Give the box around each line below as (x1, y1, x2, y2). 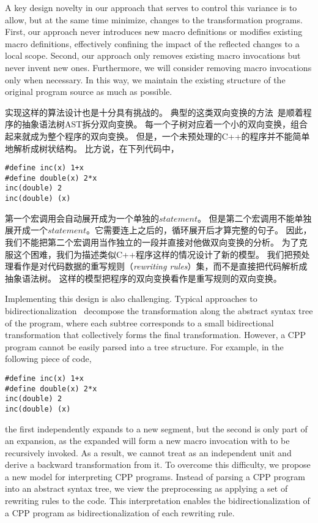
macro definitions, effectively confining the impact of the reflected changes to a (5, 37, 300, 50)
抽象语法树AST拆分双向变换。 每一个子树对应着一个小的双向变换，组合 (21, 118, 308, 130)
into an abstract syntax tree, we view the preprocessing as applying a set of (5, 482, 288, 495)
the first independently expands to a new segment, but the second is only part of (5, 422, 308, 435)
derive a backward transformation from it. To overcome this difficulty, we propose (5, 458, 311, 471)
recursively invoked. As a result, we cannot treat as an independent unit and (5, 446, 292, 459)
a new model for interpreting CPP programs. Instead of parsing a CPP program (5, 470, 305, 483)
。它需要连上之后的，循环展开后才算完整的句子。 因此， (86, 224, 312, 236)
